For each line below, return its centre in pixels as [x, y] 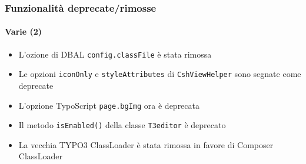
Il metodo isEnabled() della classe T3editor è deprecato [122, 125]
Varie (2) [24, 31]
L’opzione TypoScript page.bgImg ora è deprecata [109, 105]
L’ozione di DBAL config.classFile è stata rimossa [115, 54]
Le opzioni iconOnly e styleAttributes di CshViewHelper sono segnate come [160, 74]
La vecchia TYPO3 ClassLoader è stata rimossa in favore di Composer [146, 144]
